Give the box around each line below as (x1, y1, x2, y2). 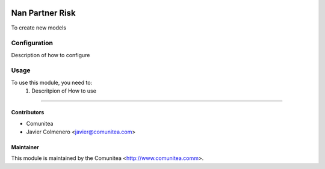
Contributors (11, 109, 45, 116)
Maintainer (11, 143, 39, 150)
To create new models (11, 24, 66, 31)
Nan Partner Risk (11, 8, 76, 18)
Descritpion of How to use (31, 87, 96, 94)
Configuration (11, 39, 54, 48)
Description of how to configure (11, 51, 90, 58)
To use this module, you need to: (11, 79, 93, 86)
